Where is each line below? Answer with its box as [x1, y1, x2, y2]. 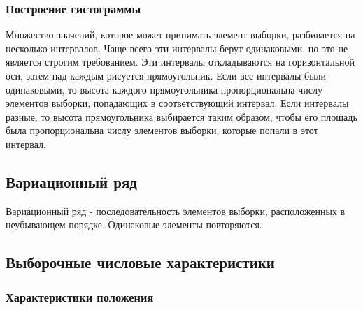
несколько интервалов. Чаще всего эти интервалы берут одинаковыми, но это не [6, 40, 348, 55]
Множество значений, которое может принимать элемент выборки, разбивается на [6, 27, 355, 42]
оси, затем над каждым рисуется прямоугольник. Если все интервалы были [6, 68, 327, 82]
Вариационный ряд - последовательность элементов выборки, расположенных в [6, 203, 346, 218]
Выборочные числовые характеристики [6, 251, 275, 273]
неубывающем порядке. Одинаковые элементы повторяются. [6, 217, 262, 232]
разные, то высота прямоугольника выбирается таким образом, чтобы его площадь [6, 109, 357, 124]
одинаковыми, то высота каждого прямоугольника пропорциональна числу [6, 82, 322, 96]
